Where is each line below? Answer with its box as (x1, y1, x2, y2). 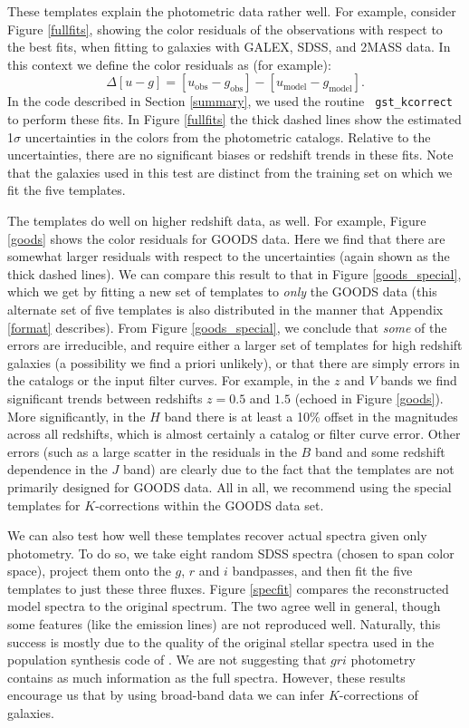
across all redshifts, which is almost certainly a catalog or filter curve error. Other (7, 424, 461, 443)
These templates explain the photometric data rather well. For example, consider (7, 2, 456, 20)
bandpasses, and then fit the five (232, 561, 413, 580)
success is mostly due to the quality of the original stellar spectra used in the (7, 632, 435, 651)
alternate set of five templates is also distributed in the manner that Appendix (7, 299, 444, 318)
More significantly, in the (7, 406, 146, 425)
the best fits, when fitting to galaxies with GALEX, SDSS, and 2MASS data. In (7, 37, 451, 56)
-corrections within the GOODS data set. (95, 495, 324, 514)
